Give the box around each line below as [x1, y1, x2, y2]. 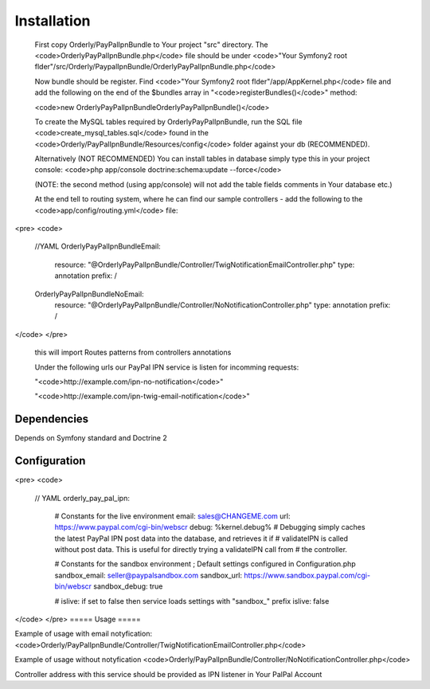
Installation [14, 12, 91, 29]
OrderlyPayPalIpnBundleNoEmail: [34, 289, 144, 299]
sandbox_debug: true [92, 581, 163, 591]
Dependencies [14, 413, 89, 426]
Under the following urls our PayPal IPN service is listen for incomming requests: [34, 362, 299, 372]
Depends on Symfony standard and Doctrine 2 [14, 433, 167, 443]
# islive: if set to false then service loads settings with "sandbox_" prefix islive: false [54, 596, 330, 605]
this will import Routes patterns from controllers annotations [34, 347, 232, 358]
